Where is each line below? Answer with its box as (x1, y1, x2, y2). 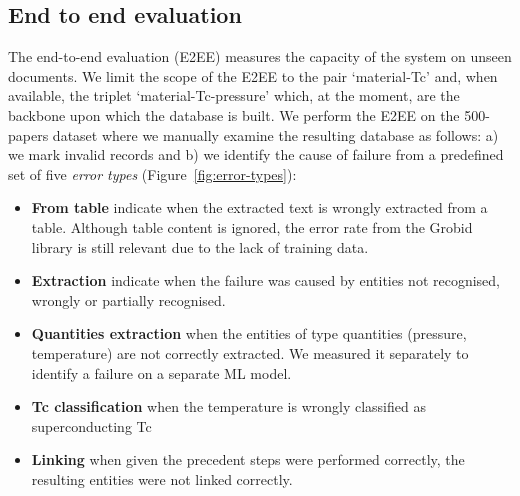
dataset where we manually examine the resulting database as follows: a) (52, 124, 499, 145)
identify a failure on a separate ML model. (31, 362, 292, 383)
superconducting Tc (31, 415, 152, 436)
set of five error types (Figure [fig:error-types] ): (8, 163, 297, 184)
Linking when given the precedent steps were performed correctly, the (31, 449, 465, 470)
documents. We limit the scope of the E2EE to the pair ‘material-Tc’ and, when (8, 65, 498, 86)
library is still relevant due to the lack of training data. (31, 236, 369, 257)
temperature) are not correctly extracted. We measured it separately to (31, 342, 469, 363)
